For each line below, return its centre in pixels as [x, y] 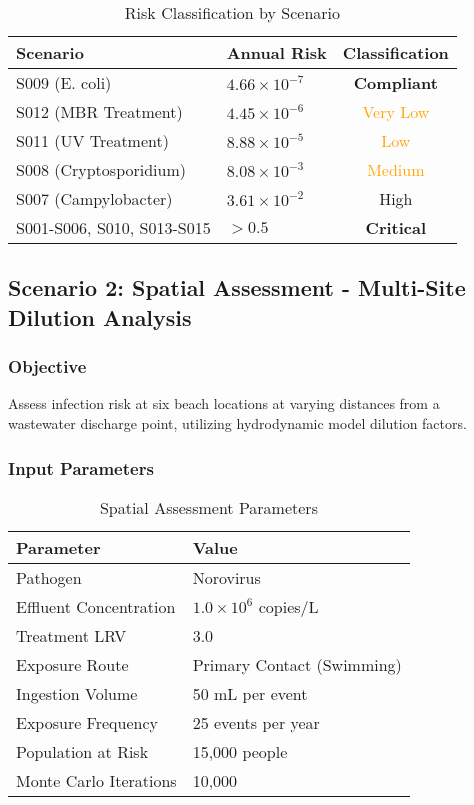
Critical [396, 227]
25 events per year [256, 722]
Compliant [395, 82]
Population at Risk [82, 751]
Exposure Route [72, 664]
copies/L [288, 606]
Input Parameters [81, 467]
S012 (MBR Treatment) [99, 111]
